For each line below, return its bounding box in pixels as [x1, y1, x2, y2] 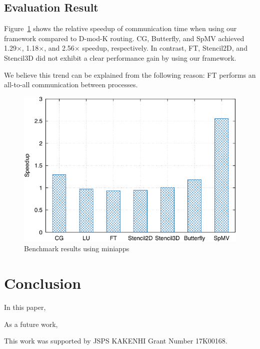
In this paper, [4, 301, 46, 312]
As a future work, [4, 318, 58, 329]
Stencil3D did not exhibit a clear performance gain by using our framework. [4, 52, 236, 63]
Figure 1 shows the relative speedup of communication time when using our [4, 23, 237, 34]
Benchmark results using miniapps [24, 243, 129, 254]
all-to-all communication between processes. [4, 79, 138, 90]
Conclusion [4, 272, 81, 293]
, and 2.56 [44, 43, 74, 53]
